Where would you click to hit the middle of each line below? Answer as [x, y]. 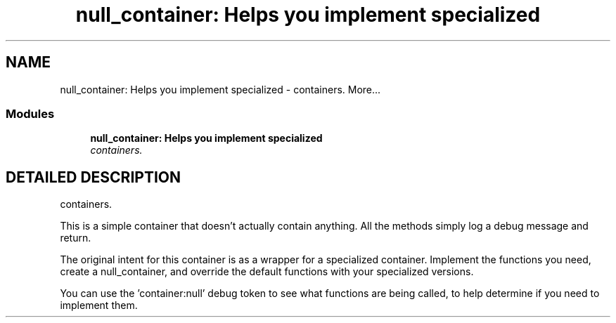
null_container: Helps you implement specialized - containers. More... [220, 89]
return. [76, 238]
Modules [30, 113]
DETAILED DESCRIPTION [94, 177]
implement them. [99, 305]
